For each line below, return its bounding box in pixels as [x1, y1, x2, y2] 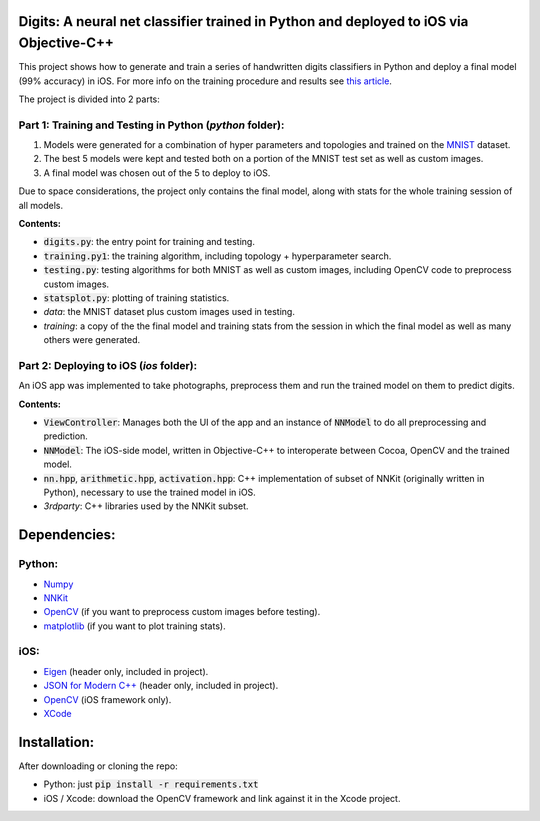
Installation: [18, 733, 95, 750]
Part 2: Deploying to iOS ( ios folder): [18, 358, 198, 372]
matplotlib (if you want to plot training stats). [43, 620, 226, 632]
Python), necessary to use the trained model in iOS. [43, 486, 257, 498]
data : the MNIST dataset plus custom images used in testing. [43, 306, 295, 318]
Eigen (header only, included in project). [43, 665, 209, 677]
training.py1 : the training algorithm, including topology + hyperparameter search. [43, 250, 392, 262]
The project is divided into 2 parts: [18, 93, 160, 105]
